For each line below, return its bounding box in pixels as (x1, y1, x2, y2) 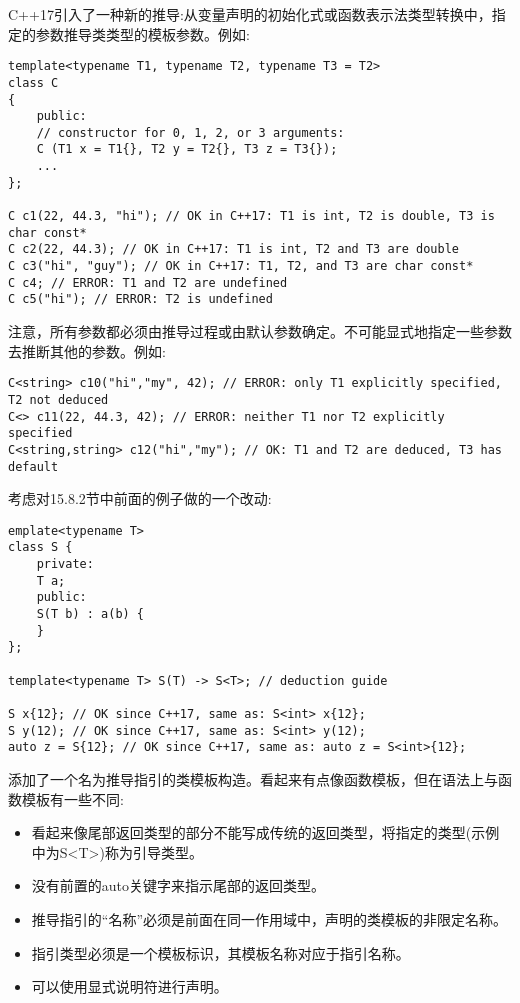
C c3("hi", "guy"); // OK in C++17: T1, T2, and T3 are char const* (8, 259, 474, 274)
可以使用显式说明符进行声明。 (31, 976, 228, 997)
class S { (8, 540, 73, 555)
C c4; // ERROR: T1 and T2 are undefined (8, 275, 288, 290)
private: (36, 557, 94, 572)
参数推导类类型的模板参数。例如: (35, 23, 250, 44)
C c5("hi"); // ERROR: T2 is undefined (8, 292, 273, 307)
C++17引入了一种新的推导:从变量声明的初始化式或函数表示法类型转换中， (8, 4, 492, 24)
